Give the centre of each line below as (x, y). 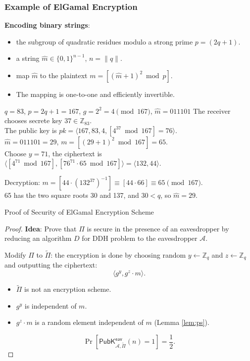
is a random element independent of (89, 322)
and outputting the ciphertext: (51, 265)
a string (28, 58)
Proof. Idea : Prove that (41, 228)
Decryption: (22, 182)
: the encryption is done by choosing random (118, 254)
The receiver (212, 111)
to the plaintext (64, 75)
